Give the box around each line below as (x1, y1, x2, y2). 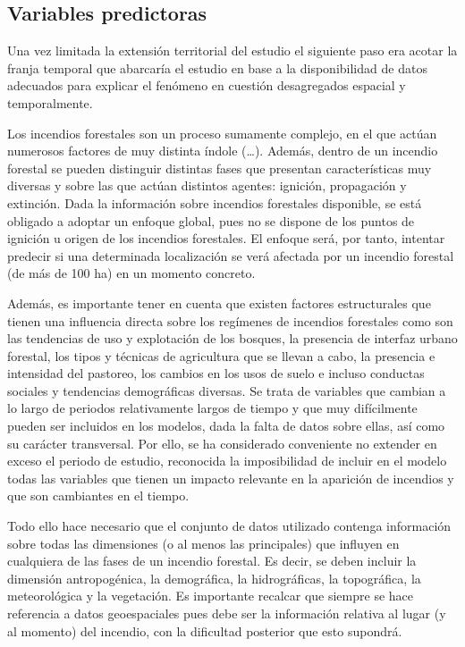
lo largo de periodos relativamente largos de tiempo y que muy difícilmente (7, 399, 418, 417)
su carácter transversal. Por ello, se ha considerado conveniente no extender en (7, 433, 437, 452)
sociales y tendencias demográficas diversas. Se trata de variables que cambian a (7, 381, 446, 399)
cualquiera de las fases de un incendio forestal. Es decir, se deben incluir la (7, 551, 417, 570)
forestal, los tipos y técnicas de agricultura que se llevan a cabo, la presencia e (7, 346, 435, 365)
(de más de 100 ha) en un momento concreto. (7, 264, 256, 282)
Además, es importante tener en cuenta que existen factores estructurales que (7, 293, 431, 312)
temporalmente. (7, 93, 93, 112)
